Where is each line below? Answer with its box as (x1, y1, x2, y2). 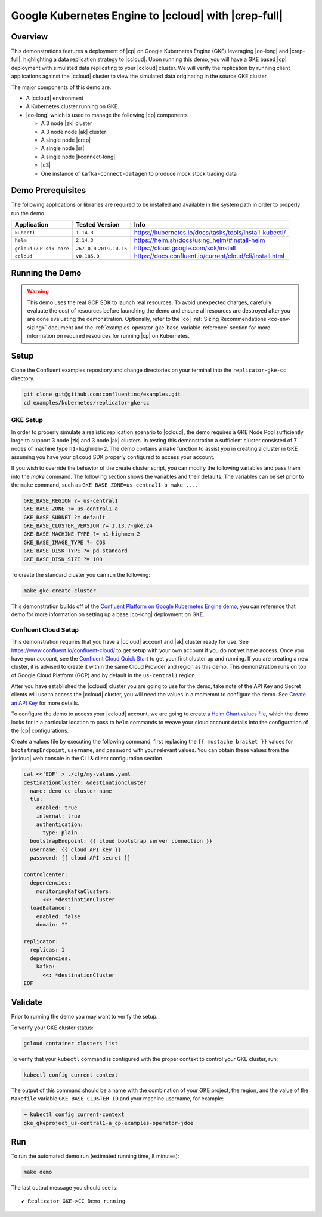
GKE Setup (11, 416, 43, 424)
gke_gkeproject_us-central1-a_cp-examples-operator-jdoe (23, 1120, 194, 1126)
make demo (23, 1169, 52, 1176)
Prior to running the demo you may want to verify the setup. (11, 1013, 158, 1020)
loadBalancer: (30, 904, 72, 912)
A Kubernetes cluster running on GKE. (26, 103, 119, 110)
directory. (11, 375, 35, 382)
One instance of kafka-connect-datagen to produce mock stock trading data (41, 170, 237, 177)
